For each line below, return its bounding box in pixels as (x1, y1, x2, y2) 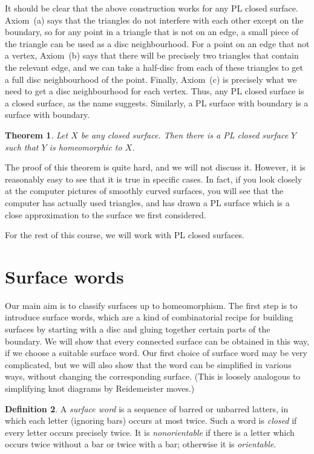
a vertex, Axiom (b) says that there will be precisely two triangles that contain (5, 49, 299, 62)
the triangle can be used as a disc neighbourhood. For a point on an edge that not (5, 37, 310, 50)
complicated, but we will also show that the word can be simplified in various (5, 358, 292, 371)
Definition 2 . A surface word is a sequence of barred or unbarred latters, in (5, 402, 289, 415)
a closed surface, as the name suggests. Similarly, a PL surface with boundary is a (5, 96, 309, 109)
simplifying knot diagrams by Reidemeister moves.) (5, 381, 195, 394)
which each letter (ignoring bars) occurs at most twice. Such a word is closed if (5, 414, 297, 427)
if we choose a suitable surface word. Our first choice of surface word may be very (5, 346, 307, 359)
